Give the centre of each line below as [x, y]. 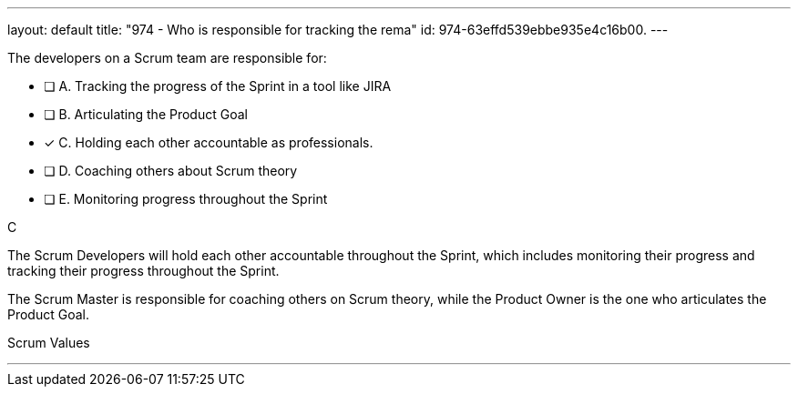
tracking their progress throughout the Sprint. [143, 271]
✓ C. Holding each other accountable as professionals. [209, 142]
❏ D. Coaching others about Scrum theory [171, 171]
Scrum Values [49, 343]
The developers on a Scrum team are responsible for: [167, 58]
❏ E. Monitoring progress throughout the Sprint [186, 199]
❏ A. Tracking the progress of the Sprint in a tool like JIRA [218, 86]
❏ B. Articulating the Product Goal [146, 114]
